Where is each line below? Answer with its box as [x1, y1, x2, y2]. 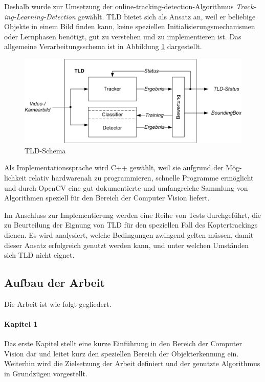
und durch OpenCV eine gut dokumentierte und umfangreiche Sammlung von [4, 182, 248, 193]
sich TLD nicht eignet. [4, 250, 75, 260]
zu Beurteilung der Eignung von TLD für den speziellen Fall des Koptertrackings [4, 219, 258, 230]
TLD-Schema [25, 145, 66, 155]
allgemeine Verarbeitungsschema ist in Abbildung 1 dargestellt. [4, 41, 202, 52]
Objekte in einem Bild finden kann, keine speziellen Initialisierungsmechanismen [4, 21, 255, 32]
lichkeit [4, 172, 27, 183]
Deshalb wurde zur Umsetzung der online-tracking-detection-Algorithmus [4, 1, 234, 11]
